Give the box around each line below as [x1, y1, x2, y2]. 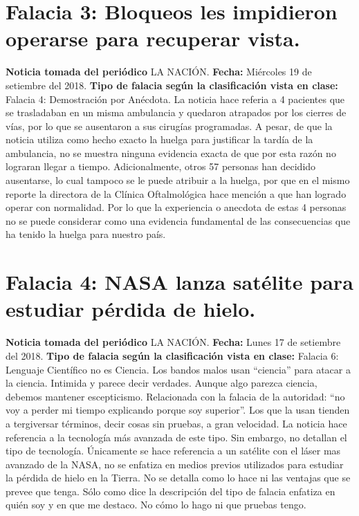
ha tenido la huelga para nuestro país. [6, 227, 166, 241]
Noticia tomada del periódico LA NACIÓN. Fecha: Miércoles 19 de [6, 64, 312, 79]
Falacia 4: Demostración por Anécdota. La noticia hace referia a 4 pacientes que [6, 91, 345, 106]
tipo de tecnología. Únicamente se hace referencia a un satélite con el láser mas [6, 443, 341, 458]
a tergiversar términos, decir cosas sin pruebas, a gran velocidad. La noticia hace [6, 416, 347, 430]
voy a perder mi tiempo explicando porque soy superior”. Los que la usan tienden [6, 403, 350, 417]
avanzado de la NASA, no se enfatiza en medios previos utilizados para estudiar [6, 457, 344, 471]
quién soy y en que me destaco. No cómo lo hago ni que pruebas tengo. [6, 497, 306, 512]
